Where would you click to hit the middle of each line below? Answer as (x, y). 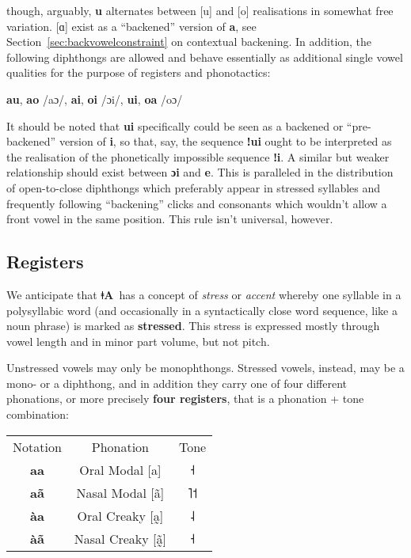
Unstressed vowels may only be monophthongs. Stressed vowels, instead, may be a (205, 368)
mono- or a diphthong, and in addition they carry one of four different (177, 383)
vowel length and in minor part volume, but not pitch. (138, 341)
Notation (37, 446)
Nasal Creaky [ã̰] (120, 538)
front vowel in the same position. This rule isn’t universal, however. (170, 219)
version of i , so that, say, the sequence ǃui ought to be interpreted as (225, 141)
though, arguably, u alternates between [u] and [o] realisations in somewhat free (200, 10)
